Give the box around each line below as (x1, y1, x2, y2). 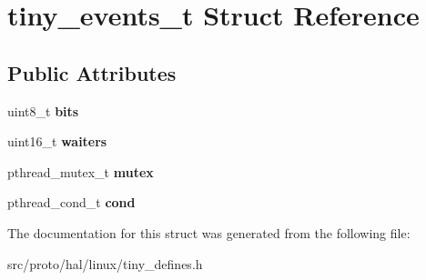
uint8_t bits (7, 101, 79, 120)
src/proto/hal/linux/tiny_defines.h (7, 254, 203, 273)
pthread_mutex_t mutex (7, 162, 154, 181)
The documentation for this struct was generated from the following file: (7, 223, 411, 242)
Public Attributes (7, 58, 177, 86)
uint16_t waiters (7, 132, 107, 151)
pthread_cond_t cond (7, 193, 136, 212)
